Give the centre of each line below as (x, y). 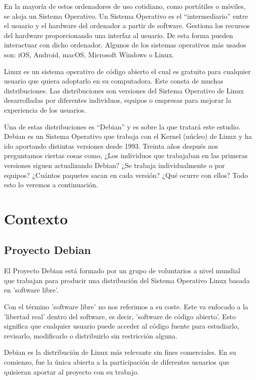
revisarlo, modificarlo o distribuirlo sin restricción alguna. (91, 335)
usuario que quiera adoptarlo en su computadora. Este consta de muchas (114, 81)
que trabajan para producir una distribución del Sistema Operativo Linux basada (127, 280)
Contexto (36, 218)
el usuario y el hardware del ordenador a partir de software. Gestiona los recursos (127, 25)
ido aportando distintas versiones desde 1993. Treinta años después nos (111, 146)
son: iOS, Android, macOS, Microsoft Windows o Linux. (89, 54)
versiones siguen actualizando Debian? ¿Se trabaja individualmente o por (114, 165)
